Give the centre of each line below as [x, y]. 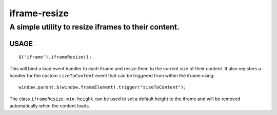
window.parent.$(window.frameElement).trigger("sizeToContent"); [103, 87]
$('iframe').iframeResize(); [55, 57]
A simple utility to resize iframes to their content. [94, 27]
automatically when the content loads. [50, 106]
